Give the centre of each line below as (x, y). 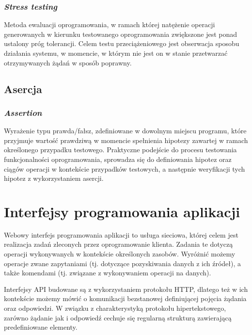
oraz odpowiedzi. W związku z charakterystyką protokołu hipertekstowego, (115, 308)
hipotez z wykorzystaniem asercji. (54, 178)
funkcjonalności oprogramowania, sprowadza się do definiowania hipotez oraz (118, 159)
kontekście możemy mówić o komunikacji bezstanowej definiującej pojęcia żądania (125, 298)
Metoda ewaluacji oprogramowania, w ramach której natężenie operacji (110, 24)
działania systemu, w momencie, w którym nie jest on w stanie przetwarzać (116, 53)
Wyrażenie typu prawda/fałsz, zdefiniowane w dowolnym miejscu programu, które (125, 131)
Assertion (23, 112)
